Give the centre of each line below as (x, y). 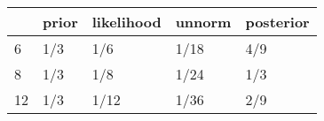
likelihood (126, 22)
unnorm (203, 22)
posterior (277, 22)
